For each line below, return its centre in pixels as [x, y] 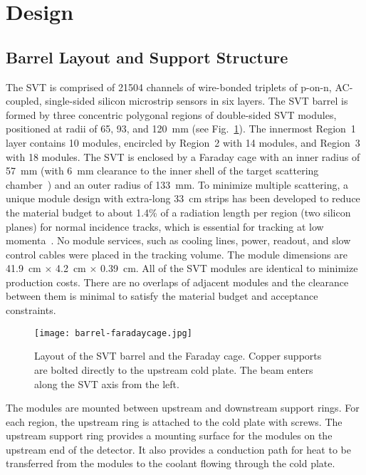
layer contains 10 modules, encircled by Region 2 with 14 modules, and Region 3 [183, 142]
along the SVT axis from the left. [107, 383]
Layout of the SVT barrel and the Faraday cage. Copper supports [178, 356]
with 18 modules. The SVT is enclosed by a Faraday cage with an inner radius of [183, 156]
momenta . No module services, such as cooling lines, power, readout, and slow [178, 240]
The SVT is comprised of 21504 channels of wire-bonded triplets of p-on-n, [169, 87]
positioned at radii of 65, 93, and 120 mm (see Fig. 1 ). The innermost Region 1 [181, 129]
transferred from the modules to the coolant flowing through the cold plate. [171, 463]
